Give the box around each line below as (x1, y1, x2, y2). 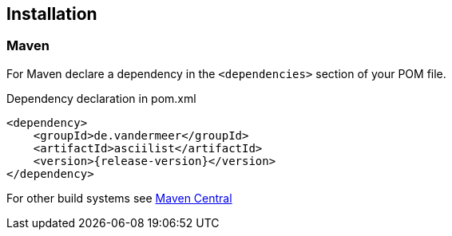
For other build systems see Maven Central (6, 191, 232, 205)
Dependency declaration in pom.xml (6, 91, 196, 105)
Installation (6, 4, 97, 24)
